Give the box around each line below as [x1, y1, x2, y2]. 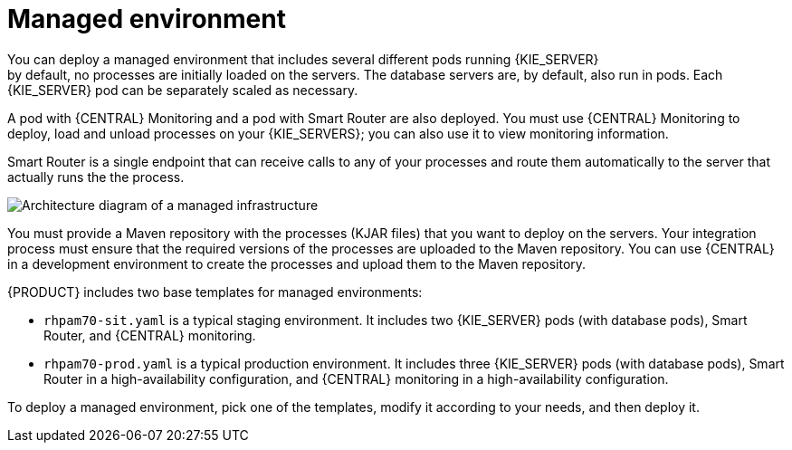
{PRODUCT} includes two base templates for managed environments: [7, 283, 423, 300]
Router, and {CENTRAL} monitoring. [43, 327, 256, 343]
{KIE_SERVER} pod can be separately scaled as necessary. [7, 81, 358, 98]
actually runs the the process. [7, 168, 185, 185]
